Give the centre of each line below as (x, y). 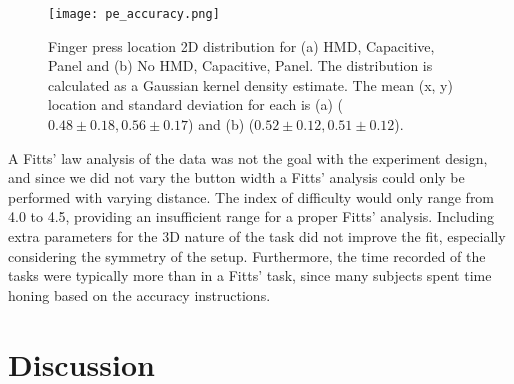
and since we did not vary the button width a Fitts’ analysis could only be (236, 177)
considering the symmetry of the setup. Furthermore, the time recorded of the (247, 255)
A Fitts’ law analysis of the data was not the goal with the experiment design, (248, 157)
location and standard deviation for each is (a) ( (196, 104)
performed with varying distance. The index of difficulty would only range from (251, 196)
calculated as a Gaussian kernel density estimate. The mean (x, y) (250, 84)
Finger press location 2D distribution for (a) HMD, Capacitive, (241, 45)
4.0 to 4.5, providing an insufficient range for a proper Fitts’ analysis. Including (251, 216)
